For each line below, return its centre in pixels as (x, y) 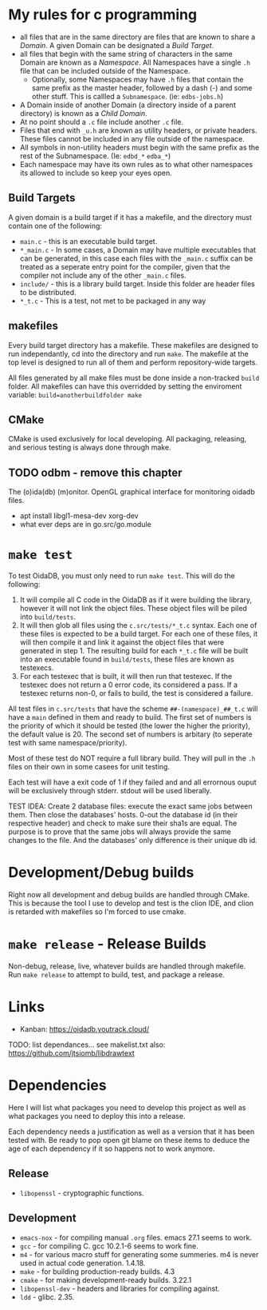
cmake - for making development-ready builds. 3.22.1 (106, 1280)
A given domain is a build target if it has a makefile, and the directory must (130, 217)
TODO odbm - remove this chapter (95, 472)
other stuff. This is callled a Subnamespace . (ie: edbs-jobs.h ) (128, 96)
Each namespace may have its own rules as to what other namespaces (136, 164)
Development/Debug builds (101, 873)
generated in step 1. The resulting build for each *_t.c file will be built (134, 651)
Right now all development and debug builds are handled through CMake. (129, 895)
